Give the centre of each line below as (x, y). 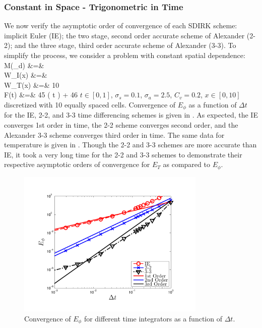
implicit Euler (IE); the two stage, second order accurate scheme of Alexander (124, 35)
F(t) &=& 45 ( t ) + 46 (41, 95)
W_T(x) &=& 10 (32, 85)
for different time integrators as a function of (153, 318)
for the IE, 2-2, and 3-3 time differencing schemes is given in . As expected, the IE (131, 115)
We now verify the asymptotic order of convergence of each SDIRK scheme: (121, 25)
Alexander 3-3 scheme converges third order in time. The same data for (114, 134)
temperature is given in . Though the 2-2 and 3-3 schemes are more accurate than (130, 145)
